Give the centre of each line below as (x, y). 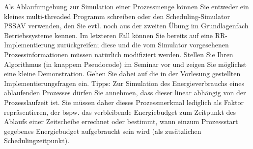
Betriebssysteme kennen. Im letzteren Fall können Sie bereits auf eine (109, 35)
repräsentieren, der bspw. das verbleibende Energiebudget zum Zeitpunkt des (120, 112)
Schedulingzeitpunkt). (37, 140)
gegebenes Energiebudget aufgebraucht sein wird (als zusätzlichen (103, 131)
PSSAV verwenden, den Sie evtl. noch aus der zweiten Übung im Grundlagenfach (126, 26)
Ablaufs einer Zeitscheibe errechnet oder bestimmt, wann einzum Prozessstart (121, 121)
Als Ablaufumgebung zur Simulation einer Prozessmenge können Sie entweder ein (126, 6)
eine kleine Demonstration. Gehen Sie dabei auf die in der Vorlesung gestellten (122, 74)
